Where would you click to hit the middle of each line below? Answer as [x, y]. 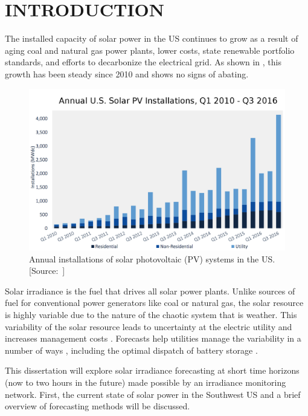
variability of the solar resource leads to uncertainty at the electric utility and [149, 326]
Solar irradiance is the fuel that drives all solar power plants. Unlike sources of [150, 291]
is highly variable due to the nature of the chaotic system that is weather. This [151, 314]
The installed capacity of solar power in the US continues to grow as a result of [152, 38]
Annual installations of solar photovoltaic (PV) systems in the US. [152, 258]
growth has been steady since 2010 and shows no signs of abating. [127, 73]
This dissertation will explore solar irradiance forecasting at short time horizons [152, 370]
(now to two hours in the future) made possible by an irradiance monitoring [146, 382]
